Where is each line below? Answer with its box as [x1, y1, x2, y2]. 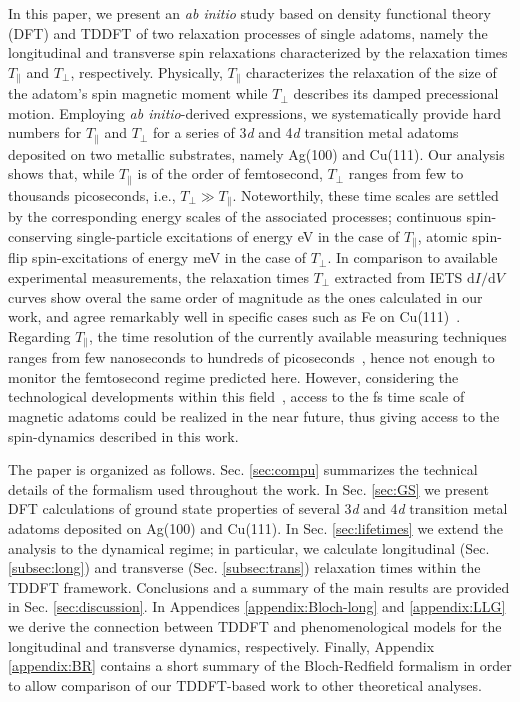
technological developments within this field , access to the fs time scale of [8, 386, 465, 407]
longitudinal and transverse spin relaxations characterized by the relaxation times [8, 42, 508, 63]
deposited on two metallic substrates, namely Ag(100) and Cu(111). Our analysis [8, 143, 505, 164]
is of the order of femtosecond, [137, 163, 323, 184]
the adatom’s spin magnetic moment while [8, 83, 268, 104]
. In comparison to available [327, 247, 498, 268]
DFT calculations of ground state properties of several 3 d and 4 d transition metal [8, 498, 508, 519]
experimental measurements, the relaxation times [8, 267, 309, 288]
